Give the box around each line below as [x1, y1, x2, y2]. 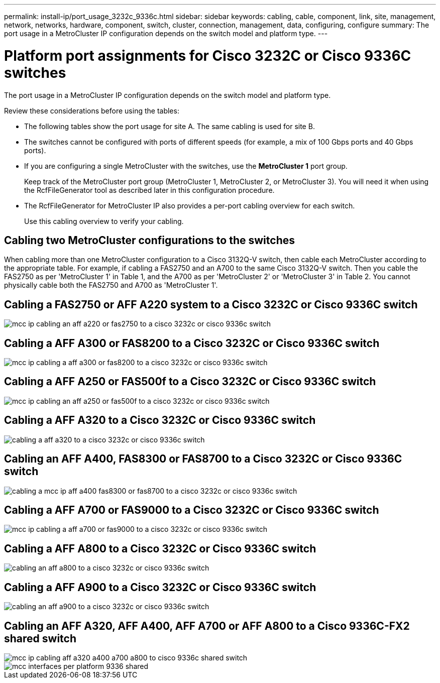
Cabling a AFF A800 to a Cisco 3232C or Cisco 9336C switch [4, 542, 316, 555]
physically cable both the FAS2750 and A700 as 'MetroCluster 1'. [4, 281, 218, 290]
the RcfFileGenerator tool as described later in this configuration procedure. [24, 185, 275, 194]
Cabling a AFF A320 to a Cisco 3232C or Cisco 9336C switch [4, 414, 316, 427]
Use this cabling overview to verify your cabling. [24, 216, 184, 225]
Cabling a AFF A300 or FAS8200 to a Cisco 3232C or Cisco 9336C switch [4, 336, 380, 350]
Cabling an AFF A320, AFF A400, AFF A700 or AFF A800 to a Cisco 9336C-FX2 [4, 619, 410, 632]
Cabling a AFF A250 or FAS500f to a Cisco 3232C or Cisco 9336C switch [4, 375, 376, 388]
